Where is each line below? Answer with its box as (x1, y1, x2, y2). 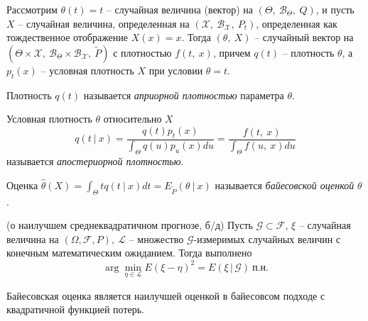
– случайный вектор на (254, 30, 354, 45)
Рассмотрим (6, 2, 58, 16)
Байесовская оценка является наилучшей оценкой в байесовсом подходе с (6, 288, 325, 303)
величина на (6, 231, 59, 246)
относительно (103, 111, 162, 126)
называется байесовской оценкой (215, 177, 355, 192)
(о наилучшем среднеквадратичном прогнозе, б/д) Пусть (6, 218, 253, 232)
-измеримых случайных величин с (193, 231, 341, 246)
